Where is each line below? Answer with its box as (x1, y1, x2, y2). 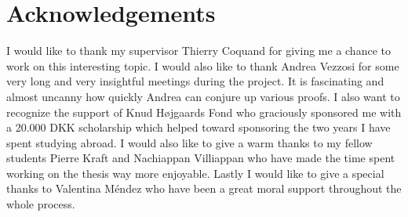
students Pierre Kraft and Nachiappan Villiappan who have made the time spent (6, 150, 395, 166)
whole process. (6, 196, 75, 212)
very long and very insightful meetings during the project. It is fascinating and (6, 73, 384, 89)
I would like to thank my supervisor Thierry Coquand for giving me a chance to (6, 42, 391, 59)
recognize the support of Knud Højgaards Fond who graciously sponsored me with (6, 103, 402, 120)
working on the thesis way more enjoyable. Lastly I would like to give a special (6, 165, 384, 181)
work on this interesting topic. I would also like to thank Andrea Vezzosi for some (6, 57, 399, 74)
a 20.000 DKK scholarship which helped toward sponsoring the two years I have (6, 119, 391, 136)
